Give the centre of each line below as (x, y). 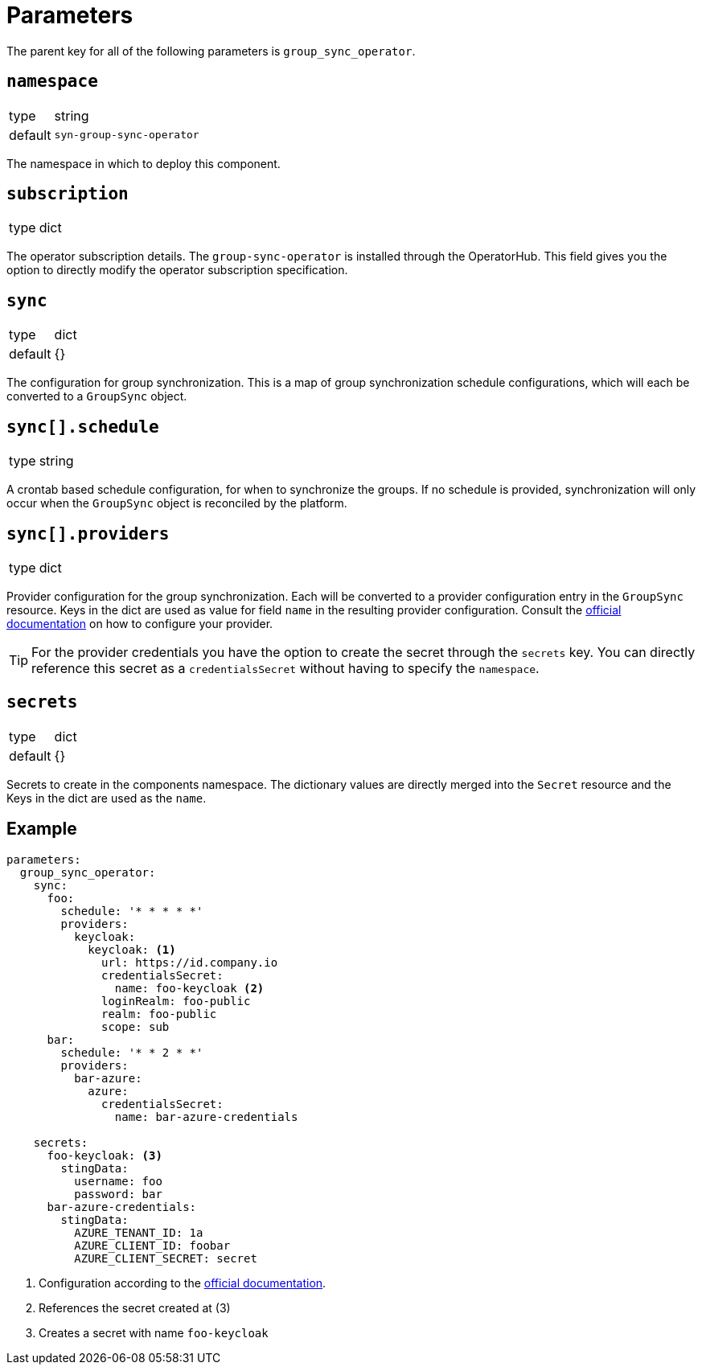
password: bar (118, 1194)
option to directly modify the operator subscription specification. (177, 270)
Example (42, 829)
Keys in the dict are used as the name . (107, 798)
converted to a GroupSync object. (97, 396)
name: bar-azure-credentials (206, 1117)
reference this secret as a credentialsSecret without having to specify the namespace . (285, 668)
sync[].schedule (83, 427)
